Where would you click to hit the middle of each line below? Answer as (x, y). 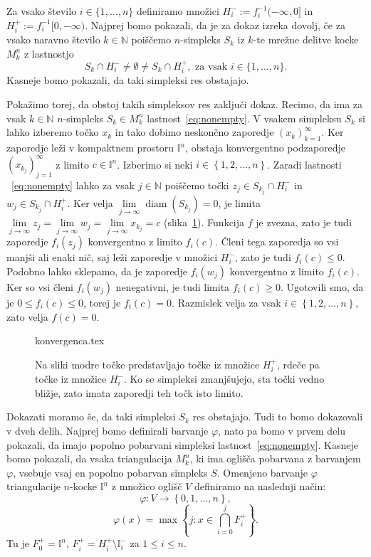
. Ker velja (90, 203)
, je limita (239, 203)
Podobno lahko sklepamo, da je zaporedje (97, 271)
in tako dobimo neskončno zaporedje (194, 132)
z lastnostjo (49, 53)
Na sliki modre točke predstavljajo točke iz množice (147, 364)
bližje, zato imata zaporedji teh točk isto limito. (139, 392)
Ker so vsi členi (40, 287)
